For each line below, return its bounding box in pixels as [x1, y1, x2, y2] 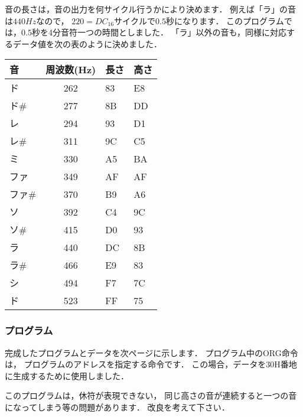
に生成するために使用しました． [5, 369, 129, 382]
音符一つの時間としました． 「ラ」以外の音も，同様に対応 [60, 26, 287, 38]
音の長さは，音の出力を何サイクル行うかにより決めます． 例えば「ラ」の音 [5, 3, 297, 15]
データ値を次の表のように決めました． [12, 37, 162, 50]
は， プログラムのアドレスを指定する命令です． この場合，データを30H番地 [5, 358, 297, 370]
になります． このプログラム [174, 14, 284, 27]
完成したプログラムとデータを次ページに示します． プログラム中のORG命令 [5, 346, 298, 359]
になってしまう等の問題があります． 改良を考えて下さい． [5, 400, 230, 413]
